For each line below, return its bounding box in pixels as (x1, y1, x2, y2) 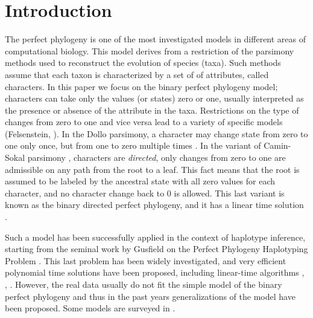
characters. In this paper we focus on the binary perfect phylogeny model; (5, 80, 278, 92)
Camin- (264, 139, 291, 152)
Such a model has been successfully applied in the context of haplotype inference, (5, 230, 306, 243)
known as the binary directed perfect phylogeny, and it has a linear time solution (5, 198, 304, 211)
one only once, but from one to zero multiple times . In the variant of (5, 139, 261, 152)
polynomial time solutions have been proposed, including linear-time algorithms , (5, 266, 305, 279)
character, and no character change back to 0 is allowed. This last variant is (5, 186, 285, 199)
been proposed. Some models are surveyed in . (5, 302, 175, 314)
